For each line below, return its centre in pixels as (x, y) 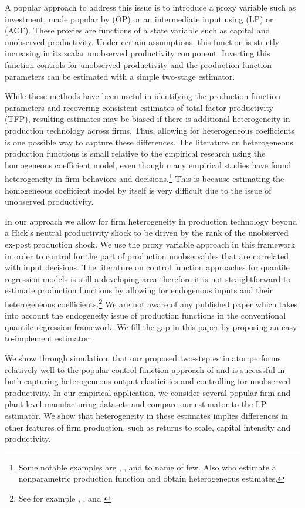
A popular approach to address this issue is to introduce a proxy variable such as (150, 7)
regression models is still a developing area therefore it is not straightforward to (148, 278)
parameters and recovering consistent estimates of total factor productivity (139, 107)
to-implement (29, 338)
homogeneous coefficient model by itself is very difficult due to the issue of (138, 190)
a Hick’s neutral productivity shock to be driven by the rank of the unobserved (147, 233)
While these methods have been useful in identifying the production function (143, 96)
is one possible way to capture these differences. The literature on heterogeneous (149, 142)
